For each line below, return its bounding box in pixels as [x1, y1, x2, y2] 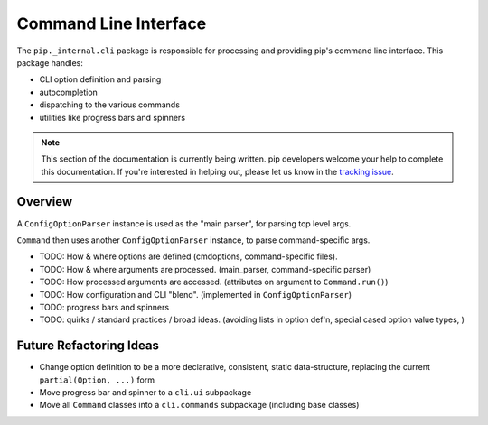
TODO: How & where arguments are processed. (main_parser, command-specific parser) [39, 263, 371, 274]
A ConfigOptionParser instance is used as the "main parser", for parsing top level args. [16, 217, 352, 229]
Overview [16, 194, 73, 209]
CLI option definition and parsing [39, 74, 162, 85]
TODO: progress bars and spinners [39, 301, 170, 312]
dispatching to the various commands [39, 99, 181, 110]
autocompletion [39, 87, 99, 97]
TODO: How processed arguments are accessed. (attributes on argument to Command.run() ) [39, 276, 389, 288]
